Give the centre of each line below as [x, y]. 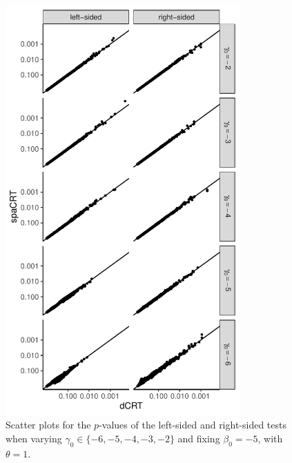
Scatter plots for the [48, 425]
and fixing [199, 438]
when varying [34, 438]
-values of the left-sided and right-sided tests [193, 425]
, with [270, 438]
